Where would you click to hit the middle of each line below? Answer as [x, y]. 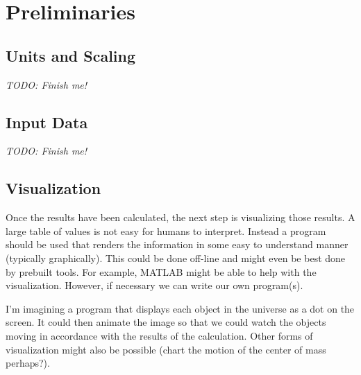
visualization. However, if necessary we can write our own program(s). [154, 285]
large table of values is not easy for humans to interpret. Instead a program [166, 230]
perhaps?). [28, 363]
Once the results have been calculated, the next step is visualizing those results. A [180, 217]
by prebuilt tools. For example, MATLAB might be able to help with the [161, 271]
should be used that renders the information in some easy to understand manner [177, 244]
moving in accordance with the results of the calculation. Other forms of [159, 335]
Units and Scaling [71, 55]
